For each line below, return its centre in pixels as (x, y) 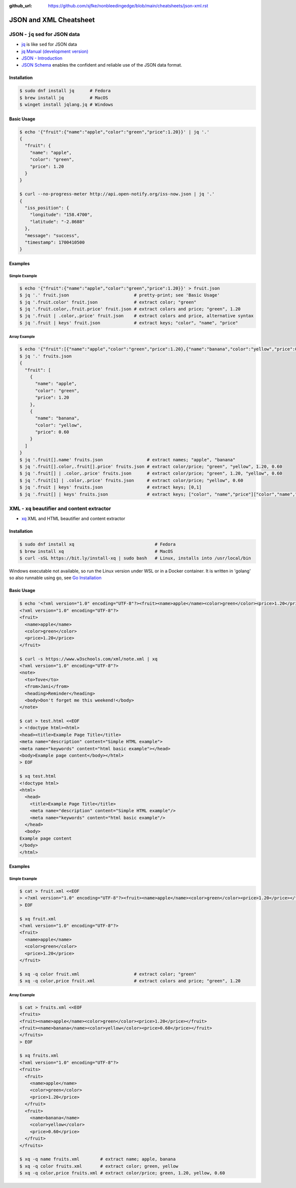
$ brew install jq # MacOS (64, 98)
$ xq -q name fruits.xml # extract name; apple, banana (98, 1159)
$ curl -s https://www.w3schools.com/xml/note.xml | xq (89, 659)
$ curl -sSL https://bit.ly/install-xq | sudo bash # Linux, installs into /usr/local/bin (135, 558)
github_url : (20, 6)
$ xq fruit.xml (38, 919)
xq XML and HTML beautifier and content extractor (73, 519)
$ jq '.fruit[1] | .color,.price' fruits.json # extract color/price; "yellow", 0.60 (131, 480)
